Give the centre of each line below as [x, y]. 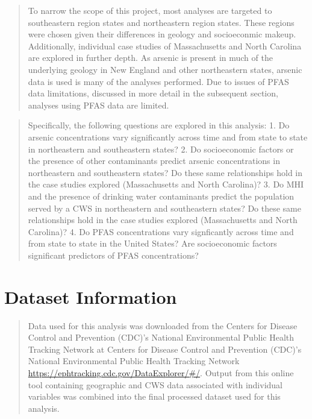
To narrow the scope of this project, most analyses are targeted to [150, 10]
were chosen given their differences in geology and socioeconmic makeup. [162, 34]
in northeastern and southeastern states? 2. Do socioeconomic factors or [161, 149]
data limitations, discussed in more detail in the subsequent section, [153, 93]
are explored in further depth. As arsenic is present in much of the [150, 58]
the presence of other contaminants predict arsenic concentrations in [154, 161]
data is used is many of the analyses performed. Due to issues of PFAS [158, 81]
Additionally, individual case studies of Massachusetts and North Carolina [165, 46]
